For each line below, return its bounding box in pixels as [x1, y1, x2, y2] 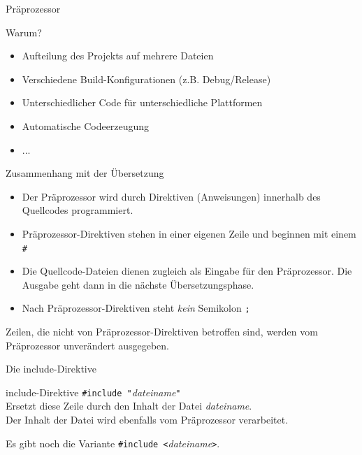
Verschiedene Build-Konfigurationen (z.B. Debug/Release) [22, 71, 271, 86]
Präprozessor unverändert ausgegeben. [6, 338, 169, 352]
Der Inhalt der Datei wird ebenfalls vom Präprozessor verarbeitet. [6, 412, 289, 427]
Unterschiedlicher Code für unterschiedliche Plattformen [22, 95, 263, 110]
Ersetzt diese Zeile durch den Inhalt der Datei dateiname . [6, 398, 252, 413]
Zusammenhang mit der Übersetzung [6, 166, 164, 180]
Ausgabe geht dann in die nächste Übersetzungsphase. [22, 277, 254, 291]
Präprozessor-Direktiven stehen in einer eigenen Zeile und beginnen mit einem [22, 226, 356, 240]
